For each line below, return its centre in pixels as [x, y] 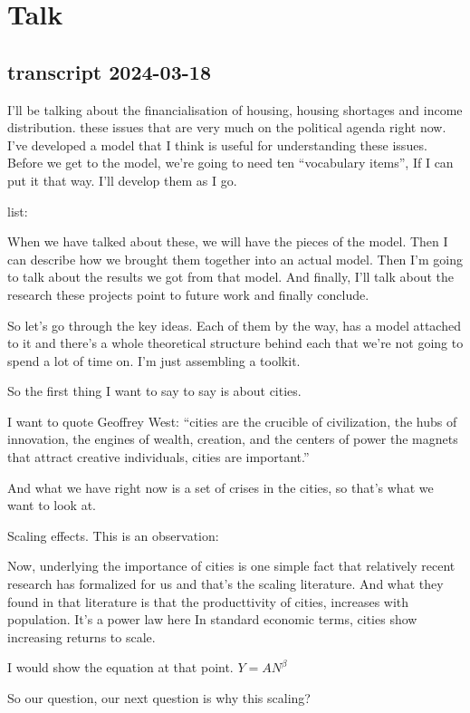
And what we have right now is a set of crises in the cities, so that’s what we [221, 487]
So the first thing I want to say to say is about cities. [154, 391]
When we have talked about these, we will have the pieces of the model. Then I [228, 241]
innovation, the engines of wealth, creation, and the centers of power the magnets [233, 439]
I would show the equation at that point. [120, 667]
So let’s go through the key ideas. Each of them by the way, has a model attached [234, 325]
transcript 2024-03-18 [109, 71]
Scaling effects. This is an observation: [113, 535]
